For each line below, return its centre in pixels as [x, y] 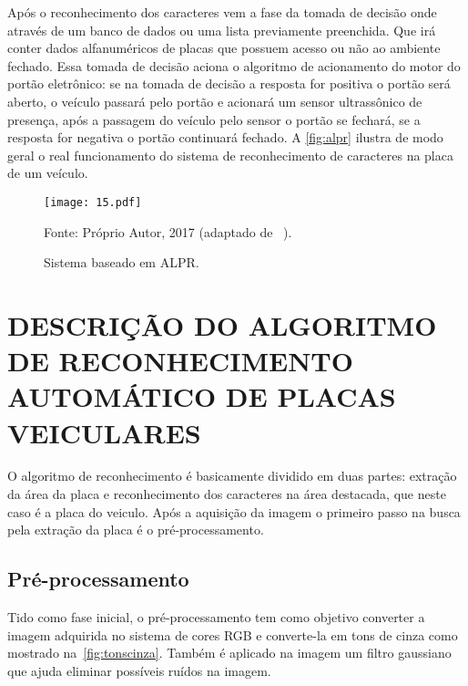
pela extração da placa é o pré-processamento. [136, 530]
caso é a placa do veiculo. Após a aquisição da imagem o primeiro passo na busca [234, 511]
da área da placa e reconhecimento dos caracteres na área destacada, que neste [227, 494]
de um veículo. [48, 173]
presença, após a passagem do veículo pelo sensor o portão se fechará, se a [214, 119]
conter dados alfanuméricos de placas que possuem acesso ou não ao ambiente [224, 48]
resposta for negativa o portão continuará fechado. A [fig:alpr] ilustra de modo [225, 137]
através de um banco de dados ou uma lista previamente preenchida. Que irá [222, 30]
